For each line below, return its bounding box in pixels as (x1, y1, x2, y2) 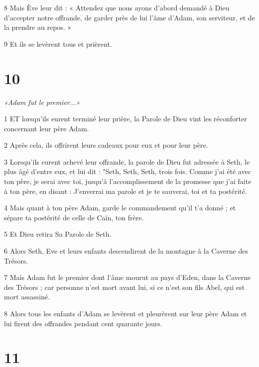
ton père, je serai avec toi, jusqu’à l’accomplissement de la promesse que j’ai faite (4, 176, 252, 186)
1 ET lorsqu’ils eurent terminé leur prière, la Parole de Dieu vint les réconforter (4, 113, 247, 124)
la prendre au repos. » (4, 22, 72, 32)
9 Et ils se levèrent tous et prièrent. (4, 38, 112, 49)
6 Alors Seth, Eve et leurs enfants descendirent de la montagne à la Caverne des (4, 246, 248, 256)
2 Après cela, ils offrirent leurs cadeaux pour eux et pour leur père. (4, 140, 208, 150)
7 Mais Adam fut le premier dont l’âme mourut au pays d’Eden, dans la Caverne (4, 272, 251, 282)
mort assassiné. (4, 291, 50, 302)
